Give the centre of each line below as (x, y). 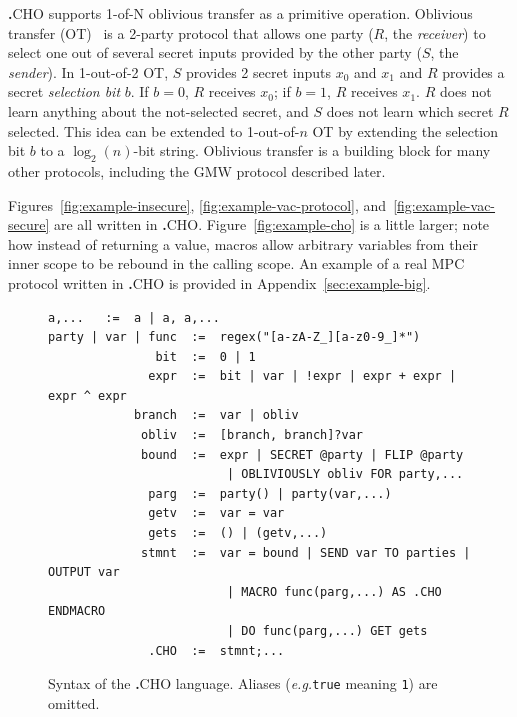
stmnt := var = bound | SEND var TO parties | (306, 552)
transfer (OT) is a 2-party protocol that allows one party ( (191, 32)
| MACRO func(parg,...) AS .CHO (334, 591)
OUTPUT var (84, 572)
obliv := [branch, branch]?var (252, 435)
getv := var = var (216, 513)
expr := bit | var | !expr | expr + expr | (302, 376)
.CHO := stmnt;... (216, 650)
